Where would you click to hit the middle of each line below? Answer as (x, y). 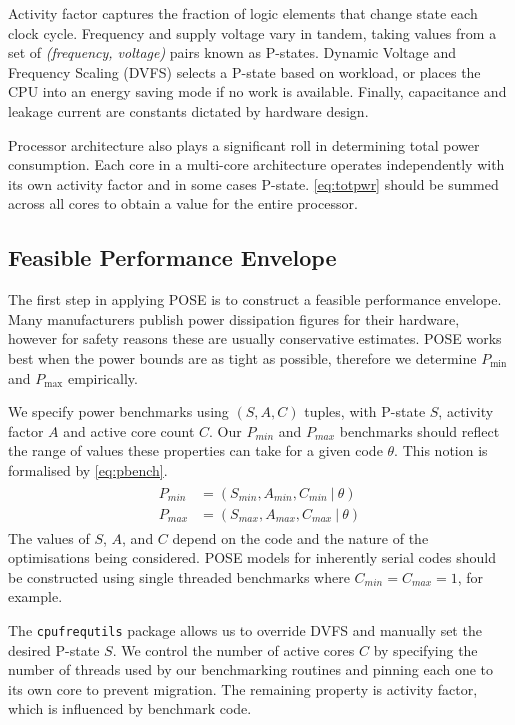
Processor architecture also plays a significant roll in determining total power (244, 144)
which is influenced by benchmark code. (130, 708)
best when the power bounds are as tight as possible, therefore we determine (242, 357)
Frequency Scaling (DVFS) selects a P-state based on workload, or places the (244, 71)
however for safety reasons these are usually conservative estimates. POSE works (255, 338)
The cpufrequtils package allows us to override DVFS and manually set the (245, 629)
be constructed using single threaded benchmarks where (179, 576)
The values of (49, 537)
